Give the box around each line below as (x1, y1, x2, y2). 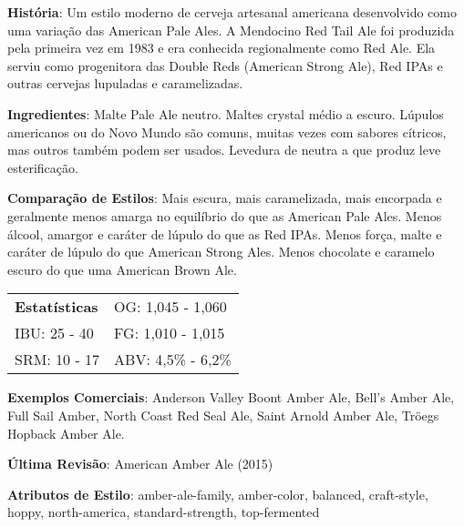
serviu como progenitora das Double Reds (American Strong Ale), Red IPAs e (7, 56, 443, 75)
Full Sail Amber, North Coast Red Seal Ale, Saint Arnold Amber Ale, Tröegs (7, 405, 439, 424)
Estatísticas (15, 296, 98, 318)
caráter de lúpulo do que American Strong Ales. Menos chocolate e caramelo (7, 242, 435, 261)
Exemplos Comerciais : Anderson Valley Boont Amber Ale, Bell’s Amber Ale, (7, 388, 455, 407)
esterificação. (7, 157, 78, 177)
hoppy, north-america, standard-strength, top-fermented (7, 502, 320, 522)
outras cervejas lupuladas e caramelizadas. (7, 74, 243, 93)
